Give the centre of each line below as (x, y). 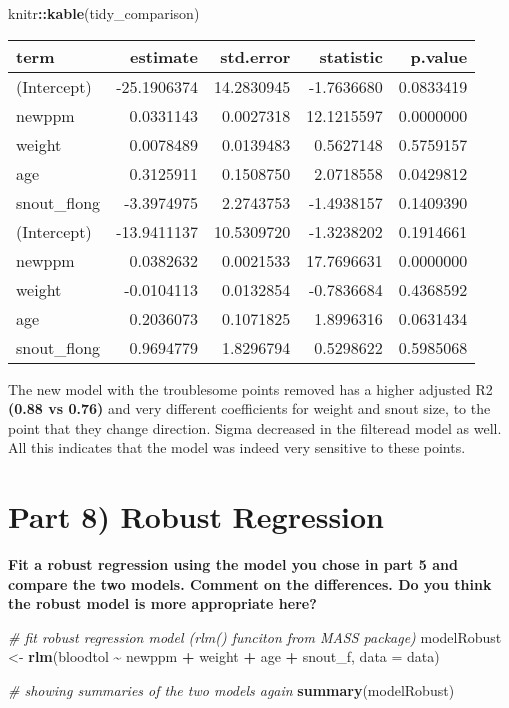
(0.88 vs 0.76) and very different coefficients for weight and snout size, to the (249, 408)
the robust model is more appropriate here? (162, 603)
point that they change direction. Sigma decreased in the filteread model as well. (255, 427)
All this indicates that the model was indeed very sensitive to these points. (237, 447)
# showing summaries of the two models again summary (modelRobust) (231, 690)
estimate (164, 56)
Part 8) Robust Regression (196, 516)
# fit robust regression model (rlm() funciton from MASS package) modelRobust (255, 636)
